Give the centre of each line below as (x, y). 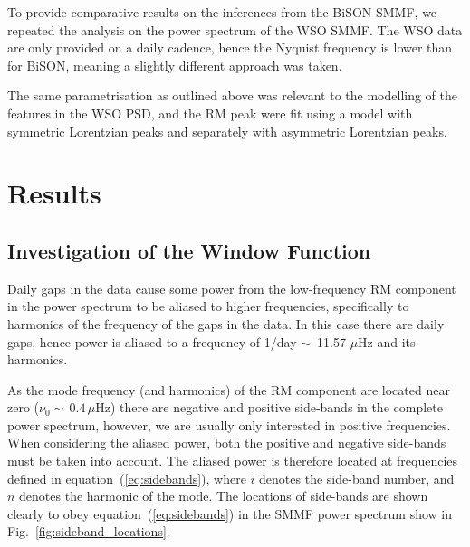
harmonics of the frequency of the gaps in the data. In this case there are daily (226, 323)
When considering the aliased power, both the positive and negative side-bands (227, 443)
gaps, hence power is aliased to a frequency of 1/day (152, 341)
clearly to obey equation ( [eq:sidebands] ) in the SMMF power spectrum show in (230, 513)
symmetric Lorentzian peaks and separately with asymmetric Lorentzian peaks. (227, 131)
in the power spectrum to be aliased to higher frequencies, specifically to (208, 306)
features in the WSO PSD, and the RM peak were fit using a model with (210, 113)
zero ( (24, 407)
